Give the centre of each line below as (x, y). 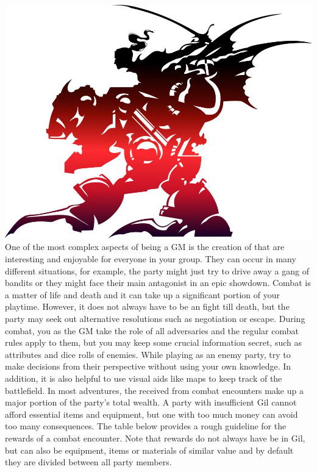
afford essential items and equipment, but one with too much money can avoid (151, 414)
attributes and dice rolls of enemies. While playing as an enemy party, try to (148, 354)
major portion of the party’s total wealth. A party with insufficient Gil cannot (151, 402)
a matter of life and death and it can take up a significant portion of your (142, 294)
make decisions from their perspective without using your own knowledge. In (148, 366)
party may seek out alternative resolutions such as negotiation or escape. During (155, 318)
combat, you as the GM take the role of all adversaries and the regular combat (152, 330)
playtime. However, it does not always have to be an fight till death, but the (147, 306)
